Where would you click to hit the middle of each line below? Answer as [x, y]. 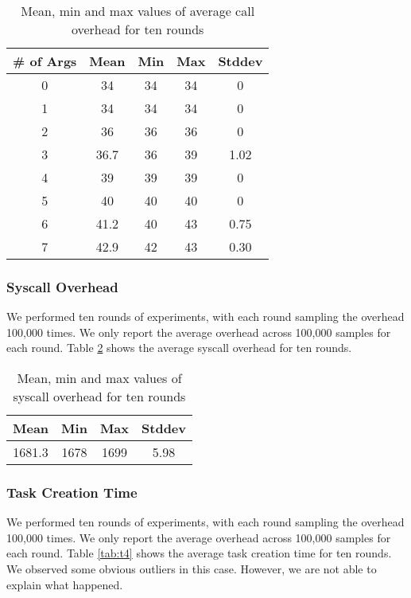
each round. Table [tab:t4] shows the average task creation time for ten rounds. [199, 553]
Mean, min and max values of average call [138, 11]
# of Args [45, 61]
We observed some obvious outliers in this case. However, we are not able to [192, 569]
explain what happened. [65, 584]
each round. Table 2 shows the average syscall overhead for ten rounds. [179, 348]
